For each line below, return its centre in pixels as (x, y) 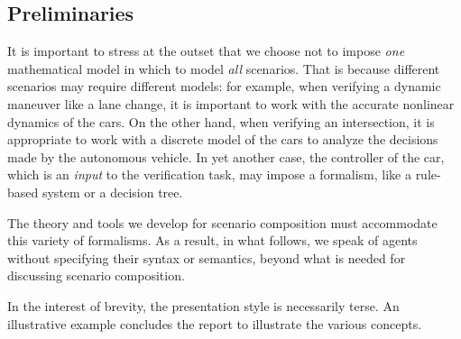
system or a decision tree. (112, 192)
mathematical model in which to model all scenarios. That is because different (224, 68)
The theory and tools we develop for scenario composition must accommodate (222, 222)
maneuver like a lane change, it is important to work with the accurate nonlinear (231, 103)
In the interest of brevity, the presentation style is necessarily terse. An (203, 305)
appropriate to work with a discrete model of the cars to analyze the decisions (223, 139)
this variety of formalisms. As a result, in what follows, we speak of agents (212, 240)
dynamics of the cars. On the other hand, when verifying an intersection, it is (221, 121)
